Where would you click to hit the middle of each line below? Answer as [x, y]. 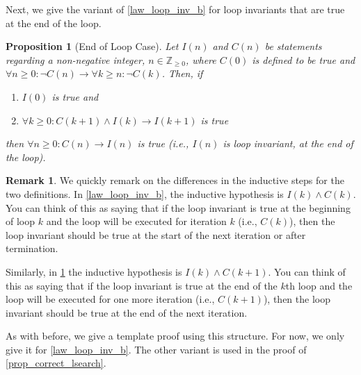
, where [201, 59]
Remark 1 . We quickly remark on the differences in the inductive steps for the [175, 180]
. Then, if [182, 73]
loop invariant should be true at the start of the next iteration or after [156, 234]
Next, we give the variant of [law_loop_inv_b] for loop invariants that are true [175, 9]
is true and [75, 96]
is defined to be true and [304, 59]
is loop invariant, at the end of [288, 143]
